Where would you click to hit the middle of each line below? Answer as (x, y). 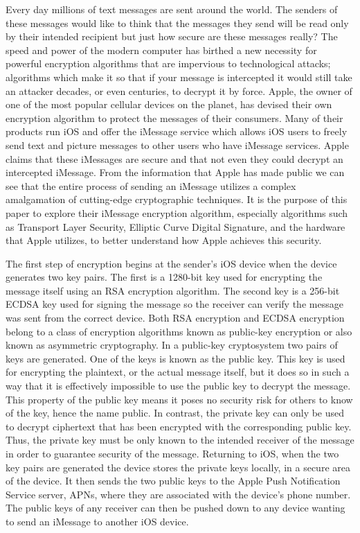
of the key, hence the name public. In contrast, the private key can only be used (175, 413)
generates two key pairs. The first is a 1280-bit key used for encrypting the (164, 277)
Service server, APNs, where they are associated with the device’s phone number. (178, 494)
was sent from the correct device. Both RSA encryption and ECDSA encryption (175, 318)
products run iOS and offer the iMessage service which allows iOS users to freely (177, 131)
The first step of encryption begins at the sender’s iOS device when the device (171, 263)
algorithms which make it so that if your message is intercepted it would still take (179, 77)
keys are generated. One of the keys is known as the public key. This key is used (175, 358)
